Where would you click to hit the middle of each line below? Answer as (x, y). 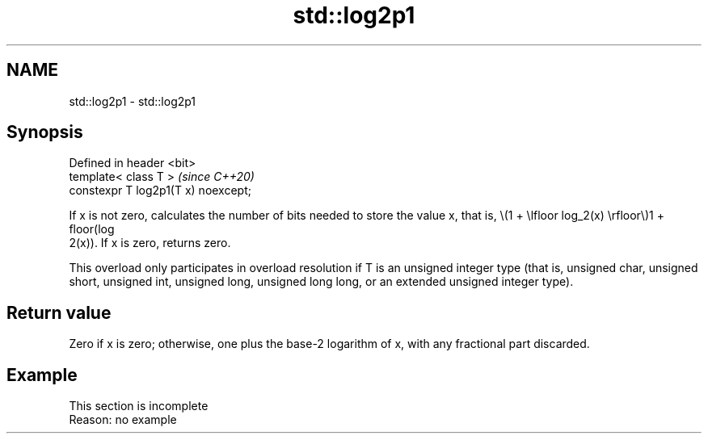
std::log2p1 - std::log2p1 (133, 101)
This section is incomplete (139, 406)
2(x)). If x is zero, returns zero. (150, 243)
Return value (59, 312)
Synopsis (45, 132)
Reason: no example (123, 420)
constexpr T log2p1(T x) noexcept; (160, 191)
